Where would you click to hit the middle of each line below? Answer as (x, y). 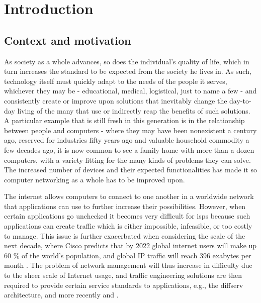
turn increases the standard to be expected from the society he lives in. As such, (128, 71)
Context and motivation (68, 40)
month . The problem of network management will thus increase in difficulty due (128, 265)
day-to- (240, 100)
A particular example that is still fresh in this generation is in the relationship (124, 120)
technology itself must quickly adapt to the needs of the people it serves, (116, 81)
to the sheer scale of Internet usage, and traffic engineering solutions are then (123, 275)
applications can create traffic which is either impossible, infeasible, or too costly (128, 226)
